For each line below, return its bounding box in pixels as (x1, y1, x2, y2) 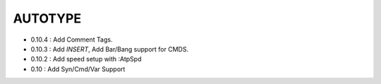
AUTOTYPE (13, 11, 81, 26)
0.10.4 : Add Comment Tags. (30, 35, 113, 44)
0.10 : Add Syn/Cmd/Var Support (30, 64, 126, 73)
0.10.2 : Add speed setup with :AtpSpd (30, 55, 142, 64)
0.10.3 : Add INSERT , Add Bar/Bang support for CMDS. (30, 44, 189, 53)
